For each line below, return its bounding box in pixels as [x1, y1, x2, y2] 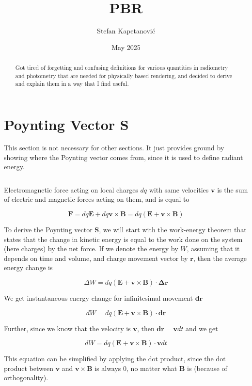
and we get [186, 323, 218, 333]
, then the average [193, 253, 247, 263]
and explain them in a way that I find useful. [15, 80, 129, 88]
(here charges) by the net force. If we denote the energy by [4, 243, 178, 254]
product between [4, 363, 53, 373]
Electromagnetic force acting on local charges [4, 184, 138, 194]
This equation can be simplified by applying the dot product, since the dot [4, 354, 226, 364]
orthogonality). [4, 372, 48, 383]
